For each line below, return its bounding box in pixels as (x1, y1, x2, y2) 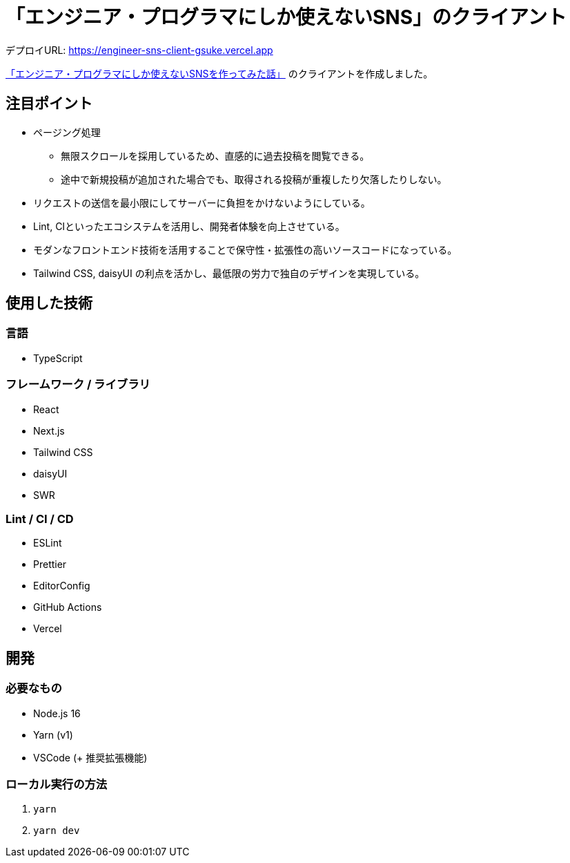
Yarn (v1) (33, 728, 73, 741)
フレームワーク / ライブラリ (6, 377, 150, 392)
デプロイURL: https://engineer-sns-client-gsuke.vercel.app (6, 44, 273, 56)
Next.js (33, 424, 65, 437)
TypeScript (33, 352, 83, 364)
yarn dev (33, 825, 80, 837)
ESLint (33, 537, 62, 549)
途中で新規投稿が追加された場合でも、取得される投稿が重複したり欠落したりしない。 (61, 173, 447, 185)
